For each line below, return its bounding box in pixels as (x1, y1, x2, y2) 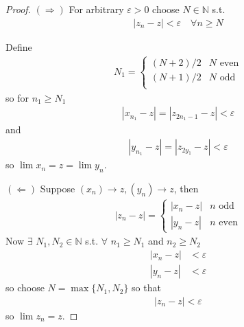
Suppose (40, 181, 75, 195)
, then (173, 181, 199, 195)
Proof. (5, 2, 31, 16)
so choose (5, 280, 45, 295)
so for (5, 90, 29, 104)
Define (5, 39, 32, 54)
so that (132, 280, 161, 295)
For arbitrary (69, 2, 124, 16)
